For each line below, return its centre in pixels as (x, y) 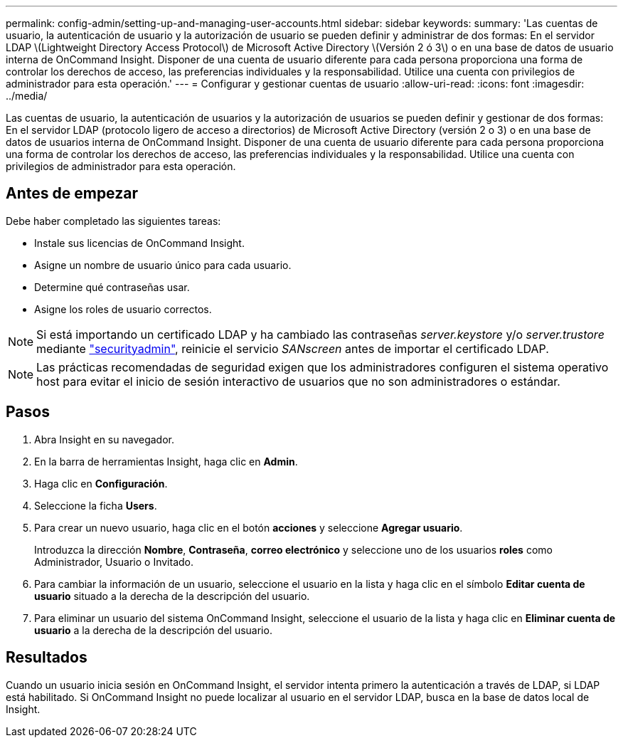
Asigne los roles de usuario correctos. (123, 309)
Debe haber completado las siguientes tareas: (113, 221)
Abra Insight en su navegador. (104, 439)
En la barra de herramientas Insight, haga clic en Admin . (166, 461)
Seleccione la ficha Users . (96, 505)
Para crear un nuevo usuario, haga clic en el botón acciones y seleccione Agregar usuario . (249, 527)
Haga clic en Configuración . (101, 483)
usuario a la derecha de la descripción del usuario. (153, 630)
